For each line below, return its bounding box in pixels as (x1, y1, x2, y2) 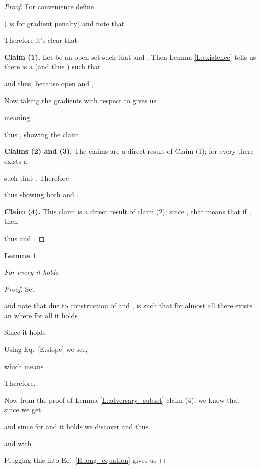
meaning (4, 112, 30, 123)
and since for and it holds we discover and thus (4, 421, 149, 432)
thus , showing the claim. (4, 129, 81, 139)
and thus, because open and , (4, 78, 94, 88)
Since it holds (4, 327, 46, 337)
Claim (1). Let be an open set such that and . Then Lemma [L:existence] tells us (4, 51, 256, 62)
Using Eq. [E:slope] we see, (4, 344, 88, 355)
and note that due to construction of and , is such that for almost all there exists (4, 300, 253, 311)
